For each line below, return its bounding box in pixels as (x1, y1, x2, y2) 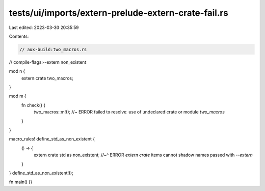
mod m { (9, 93, 26, 99)
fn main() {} (9, 179, 33, 185)
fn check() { (21, 102, 46, 108)
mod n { (9, 68, 26, 74)
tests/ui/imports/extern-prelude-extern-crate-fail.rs (9, 7, 228, 18)
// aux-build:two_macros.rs (19, 47, 87, 52)
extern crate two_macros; (21, 75, 74, 81)
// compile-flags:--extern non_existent (9, 59, 87, 65)
